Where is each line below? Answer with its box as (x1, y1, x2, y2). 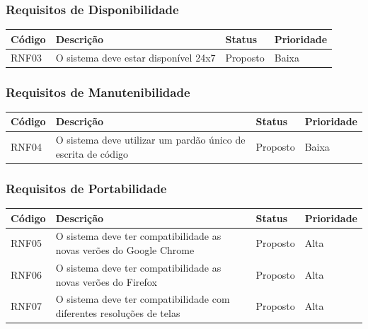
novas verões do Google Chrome (55, 243, 195, 258)
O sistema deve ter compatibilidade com (55, 292, 230, 306)
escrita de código (55, 146, 129, 161)
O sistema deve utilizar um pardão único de (55, 132, 246, 147)
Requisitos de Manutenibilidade (6, 83, 190, 100)
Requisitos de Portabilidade (6, 179, 167, 197)
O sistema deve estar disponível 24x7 (55, 50, 216, 64)
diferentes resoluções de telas (55, 305, 180, 320)
